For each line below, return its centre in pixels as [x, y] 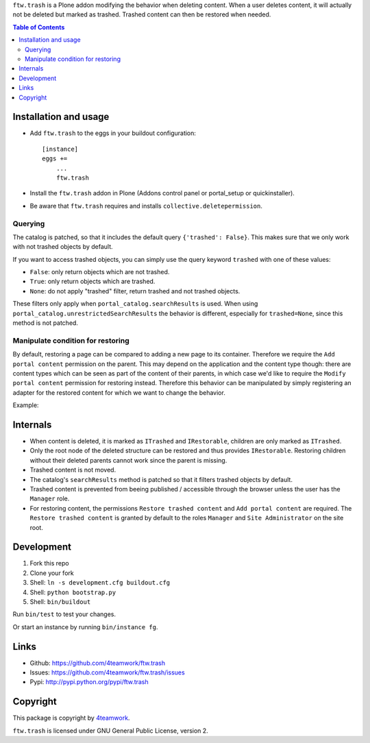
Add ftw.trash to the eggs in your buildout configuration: [113, 133]
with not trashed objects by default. [63, 247]
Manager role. [50, 499]
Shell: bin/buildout [60, 602]
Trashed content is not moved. [73, 470]
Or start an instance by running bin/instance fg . [85, 626]
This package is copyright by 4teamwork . [71, 718]
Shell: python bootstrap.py [73, 592]
